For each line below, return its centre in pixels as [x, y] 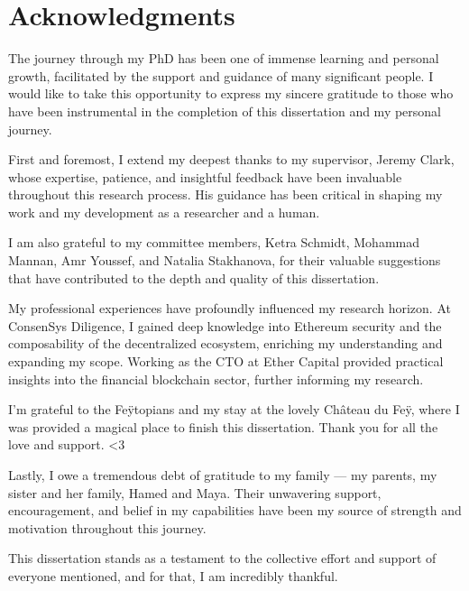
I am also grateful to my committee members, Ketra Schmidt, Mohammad [214, 242]
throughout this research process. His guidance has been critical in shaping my [225, 194]
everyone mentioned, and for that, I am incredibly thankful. [173, 575]
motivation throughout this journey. [107, 527]
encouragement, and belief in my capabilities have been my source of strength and [235, 510]
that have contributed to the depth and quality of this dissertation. [194, 277]
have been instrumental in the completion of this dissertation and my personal [225, 111]
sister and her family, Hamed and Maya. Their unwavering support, [195, 492]
